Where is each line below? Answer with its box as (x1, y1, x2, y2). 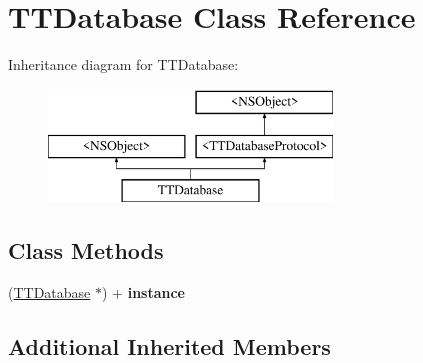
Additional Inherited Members (8, 330, 331, 361)
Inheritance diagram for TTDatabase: (8, 54, 239, 75)
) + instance (102, 281, 186, 302)
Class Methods (8, 235, 164, 266)
